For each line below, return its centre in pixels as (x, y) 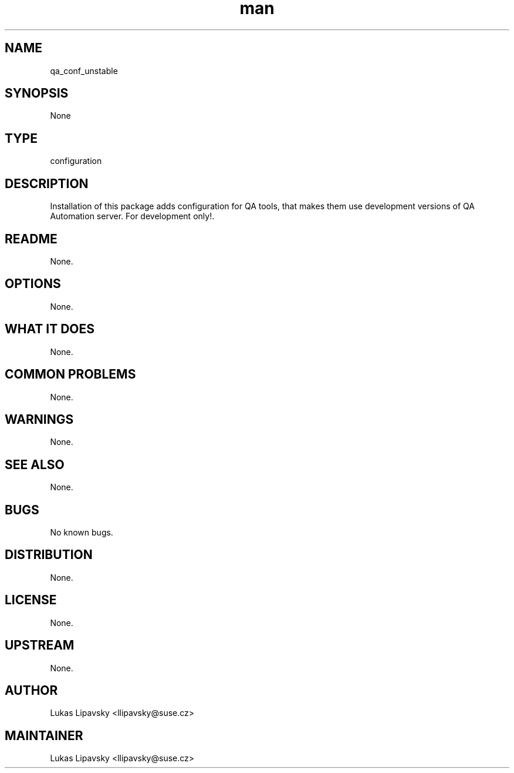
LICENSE (31, 600)
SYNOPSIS (37, 93)
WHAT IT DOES (50, 329)
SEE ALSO (35, 464)
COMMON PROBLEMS (70, 374)
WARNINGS (39, 419)
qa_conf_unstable (84, 71)
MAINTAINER (44, 735)
